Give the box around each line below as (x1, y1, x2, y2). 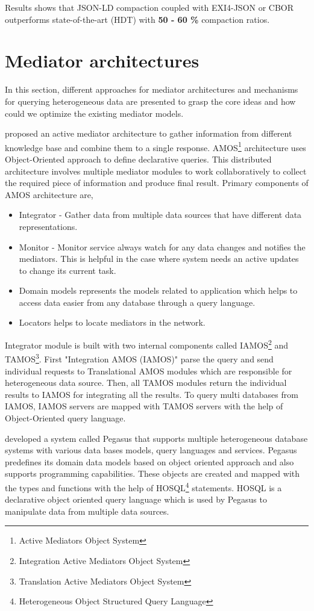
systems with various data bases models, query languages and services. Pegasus (5, 444, 297, 456)
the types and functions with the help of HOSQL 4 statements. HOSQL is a (5, 479, 282, 494)
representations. (19, 220, 78, 232)
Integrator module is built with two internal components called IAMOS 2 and (5, 337, 289, 351)
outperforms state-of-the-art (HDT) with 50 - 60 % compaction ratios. (5, 13, 270, 25)
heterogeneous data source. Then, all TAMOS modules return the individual (5, 376, 287, 389)
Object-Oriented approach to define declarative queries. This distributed (5, 152, 272, 165)
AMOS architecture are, (5, 188, 93, 200)
